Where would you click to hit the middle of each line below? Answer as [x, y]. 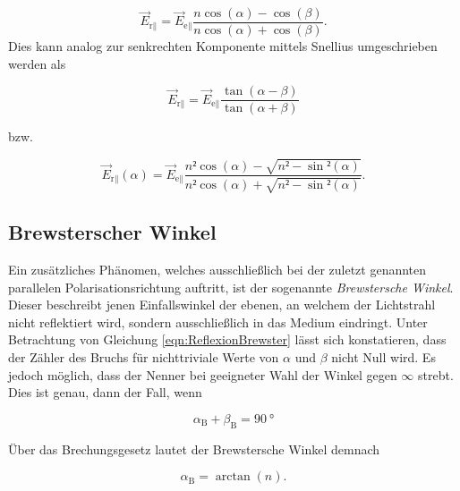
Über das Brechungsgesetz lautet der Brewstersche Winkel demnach [194, 449]
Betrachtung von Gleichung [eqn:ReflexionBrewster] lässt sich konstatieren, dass [227, 339]
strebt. [436, 374]
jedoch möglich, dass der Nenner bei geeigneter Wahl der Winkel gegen [203, 374]
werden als [37, 63]
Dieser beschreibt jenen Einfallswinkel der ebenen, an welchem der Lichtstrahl [222, 305]
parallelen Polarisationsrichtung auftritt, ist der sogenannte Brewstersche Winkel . [231, 287]
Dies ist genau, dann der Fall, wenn [105, 392]
